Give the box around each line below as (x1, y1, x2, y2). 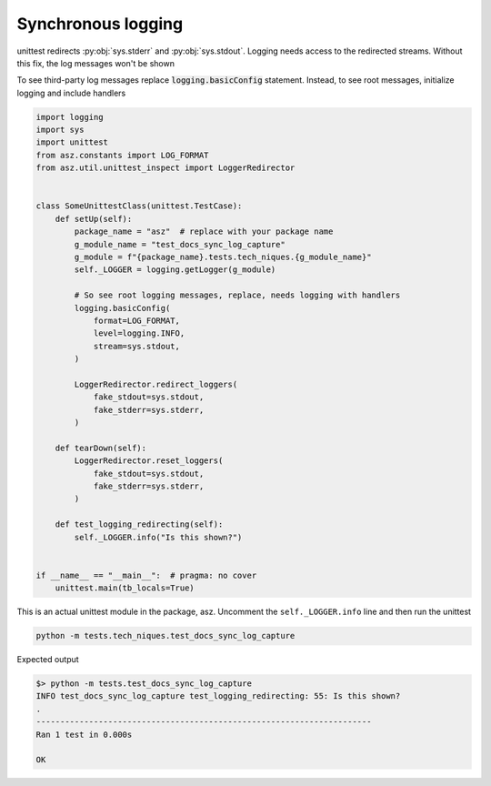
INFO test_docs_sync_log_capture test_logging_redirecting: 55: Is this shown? (35, 691, 401, 701)
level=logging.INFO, (93, 328, 185, 338)
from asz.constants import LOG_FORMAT (35, 150, 209, 160)
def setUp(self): (55, 214, 133, 224)
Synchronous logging (16, 14, 184, 34)
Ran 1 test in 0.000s (35, 729, 133, 740)
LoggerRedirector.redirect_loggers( (74, 378, 238, 389)
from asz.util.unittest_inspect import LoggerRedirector (35, 163, 296, 173)
